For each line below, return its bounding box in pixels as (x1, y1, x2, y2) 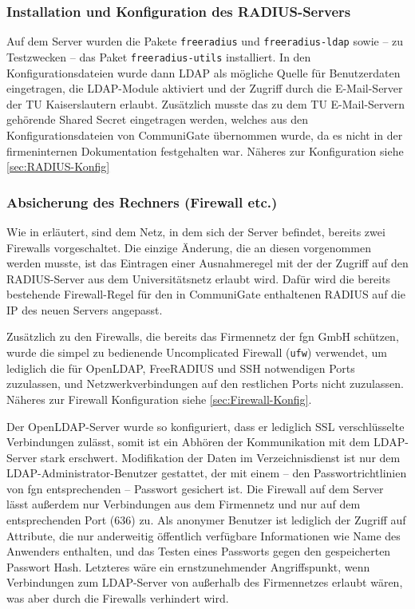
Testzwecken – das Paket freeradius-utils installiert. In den (6, 48, 311, 65)
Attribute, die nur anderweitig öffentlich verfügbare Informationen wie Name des (6, 527, 401, 544)
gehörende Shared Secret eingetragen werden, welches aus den (6, 111, 308, 128)
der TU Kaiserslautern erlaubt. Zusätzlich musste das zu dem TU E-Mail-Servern (6, 95, 405, 112)
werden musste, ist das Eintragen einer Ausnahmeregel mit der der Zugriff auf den (6, 255, 409, 271)
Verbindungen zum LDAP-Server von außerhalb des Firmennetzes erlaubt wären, (6, 574, 403, 591)
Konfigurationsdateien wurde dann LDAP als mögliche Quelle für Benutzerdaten (6, 64, 401, 81)
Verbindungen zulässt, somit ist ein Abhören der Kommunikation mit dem (6, 433, 370, 450)
